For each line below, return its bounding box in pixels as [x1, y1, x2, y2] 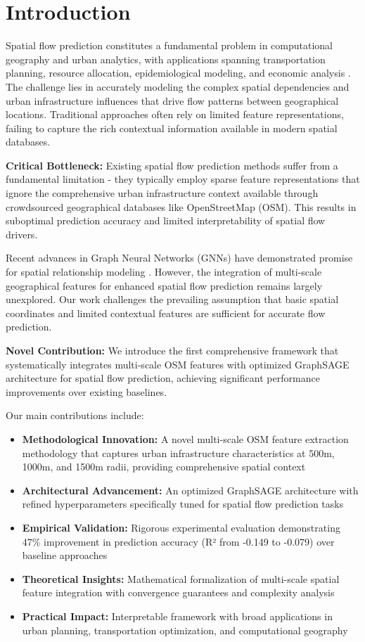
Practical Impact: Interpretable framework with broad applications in [22, 608, 333, 623]
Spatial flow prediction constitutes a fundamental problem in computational [6, 38, 333, 53]
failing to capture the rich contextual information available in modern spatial [6, 120, 338, 135]
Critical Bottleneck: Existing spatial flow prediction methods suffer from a [6, 158, 338, 172]
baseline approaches [22, 548, 108, 563]
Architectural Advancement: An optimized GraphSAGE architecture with [22, 482, 359, 497]
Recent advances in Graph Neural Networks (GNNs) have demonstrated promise [6, 250, 353, 265]
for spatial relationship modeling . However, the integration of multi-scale [6, 264, 322, 279]
